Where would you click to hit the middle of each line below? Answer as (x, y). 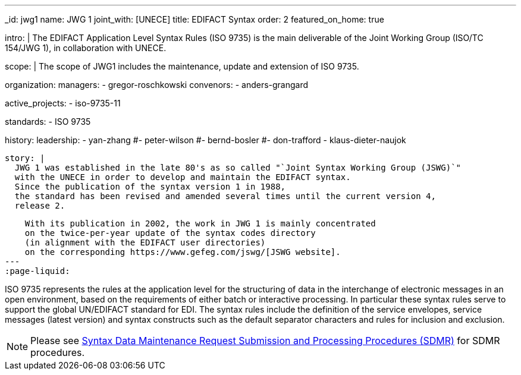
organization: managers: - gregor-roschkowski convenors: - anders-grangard (157, 85)
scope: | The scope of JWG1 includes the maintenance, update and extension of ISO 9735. (182, 66)
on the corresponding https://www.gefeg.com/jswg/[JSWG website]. (183, 252)
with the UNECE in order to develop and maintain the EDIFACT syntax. (183, 177)
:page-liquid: (37, 271)
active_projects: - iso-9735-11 (63, 103)
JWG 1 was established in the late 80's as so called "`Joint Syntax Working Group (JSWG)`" (238, 168)
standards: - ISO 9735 (48, 122)
